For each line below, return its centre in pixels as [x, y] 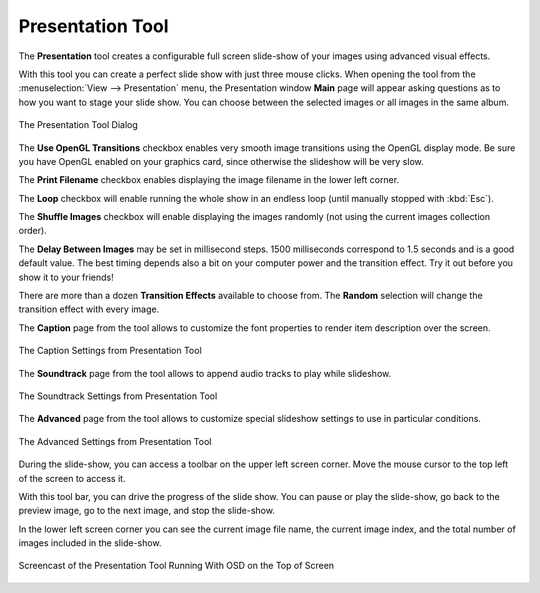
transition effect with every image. [89, 309]
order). [32, 231]
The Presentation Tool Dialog [78, 125]
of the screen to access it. [72, 478]
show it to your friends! [66, 277]
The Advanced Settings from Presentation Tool [115, 441]
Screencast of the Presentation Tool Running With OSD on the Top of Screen [176, 566]
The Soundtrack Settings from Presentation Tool [118, 396]
